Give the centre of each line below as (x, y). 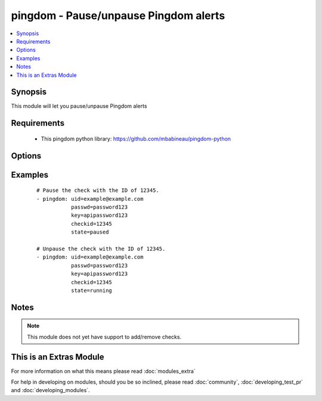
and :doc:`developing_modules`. (50, 390)
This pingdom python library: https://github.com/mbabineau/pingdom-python (136, 139)
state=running (92, 290)
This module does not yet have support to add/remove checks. (104, 337)
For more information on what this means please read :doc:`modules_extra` (103, 371)
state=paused (90, 232)
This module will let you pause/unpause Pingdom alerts (79, 106)
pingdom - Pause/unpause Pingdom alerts (118, 15)
